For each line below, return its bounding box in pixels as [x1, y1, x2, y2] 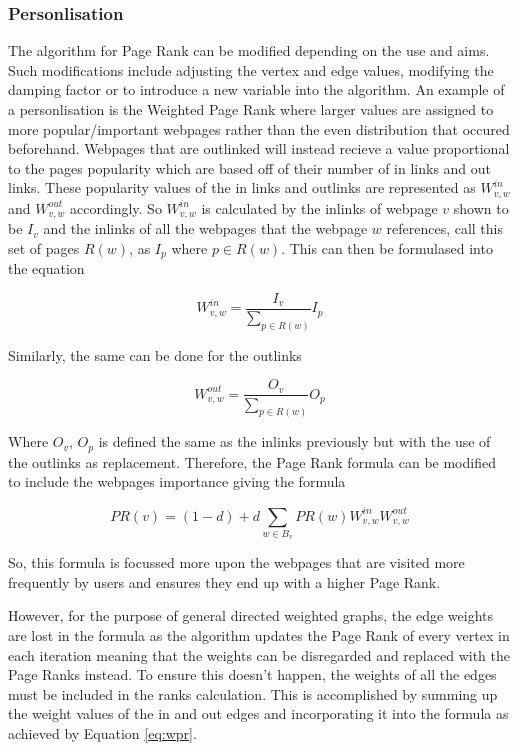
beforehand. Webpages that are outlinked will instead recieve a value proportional [8, 138, 510, 159]
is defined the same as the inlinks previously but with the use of [98, 431, 491, 452]
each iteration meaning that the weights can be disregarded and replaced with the [8, 644, 510, 665]
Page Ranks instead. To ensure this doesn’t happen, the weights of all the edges [8, 664, 497, 685]
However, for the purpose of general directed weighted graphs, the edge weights [8, 605, 493, 626]
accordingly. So [70, 197, 162, 218]
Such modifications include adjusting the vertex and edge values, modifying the [8, 59, 494, 80]
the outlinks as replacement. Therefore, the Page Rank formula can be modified [8, 451, 496, 472]
